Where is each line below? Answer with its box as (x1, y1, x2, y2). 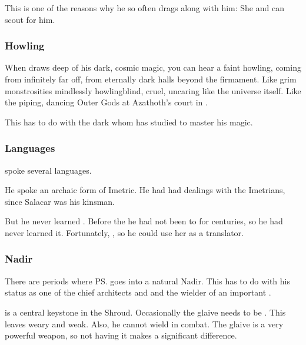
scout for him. (5, 13, 55, 25)
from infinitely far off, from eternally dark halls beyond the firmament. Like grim (5, 73, 297, 85)
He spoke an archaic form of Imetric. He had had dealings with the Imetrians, (5, 184, 285, 196)
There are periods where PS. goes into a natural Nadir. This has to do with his (5, 274, 290, 287)
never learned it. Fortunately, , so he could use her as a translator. (5, 226, 244, 238)
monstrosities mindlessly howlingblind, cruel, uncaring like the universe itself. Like (5, 84, 301, 97)
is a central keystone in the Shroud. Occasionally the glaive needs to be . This (5, 306, 286, 318)
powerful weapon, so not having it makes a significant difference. (5, 329, 237, 341)
